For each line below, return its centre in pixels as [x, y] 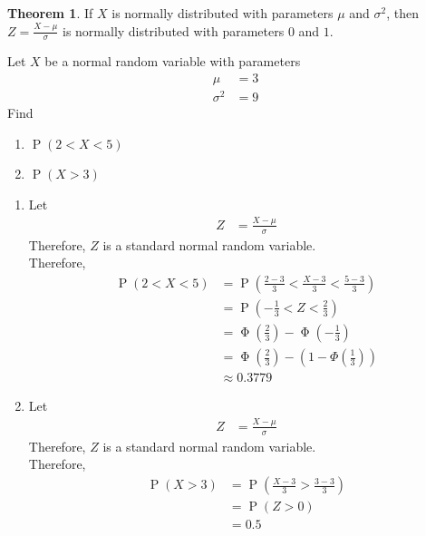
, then [402, 13]
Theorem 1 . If [50, 13]
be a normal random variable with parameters [173, 61]
